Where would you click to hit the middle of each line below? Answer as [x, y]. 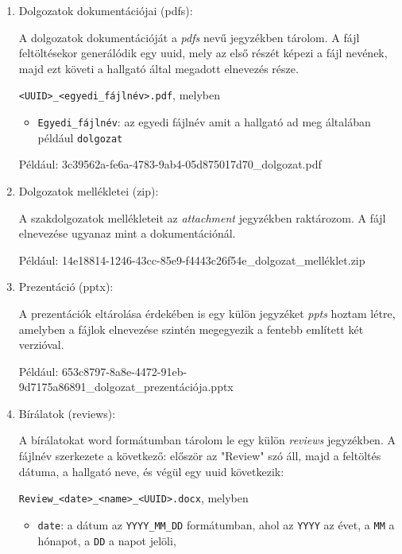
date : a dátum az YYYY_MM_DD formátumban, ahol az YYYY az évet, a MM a [216, 524]
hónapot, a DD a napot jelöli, [107, 540]
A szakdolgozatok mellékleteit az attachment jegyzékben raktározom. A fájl [202, 217]
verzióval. [41, 345]
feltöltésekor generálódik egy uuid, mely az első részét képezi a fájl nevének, [203, 53]
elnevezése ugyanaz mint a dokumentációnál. [127, 233]
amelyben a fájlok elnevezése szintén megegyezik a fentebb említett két [191, 329]
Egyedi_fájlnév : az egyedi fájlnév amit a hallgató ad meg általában [204, 122]
